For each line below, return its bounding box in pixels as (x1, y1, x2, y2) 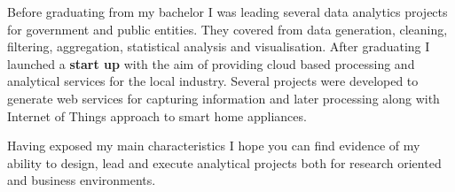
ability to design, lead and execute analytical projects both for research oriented (7, 153, 442, 172)
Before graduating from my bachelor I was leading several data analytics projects (7, 3, 448, 20)
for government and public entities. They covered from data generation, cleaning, (7, 19, 448, 38)
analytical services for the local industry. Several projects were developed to (7, 72, 419, 90)
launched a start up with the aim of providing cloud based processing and (7, 54, 415, 73)
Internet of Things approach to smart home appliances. (7, 106, 307, 125)
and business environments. (7, 171, 156, 189)
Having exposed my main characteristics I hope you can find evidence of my (7, 136, 420, 155)
